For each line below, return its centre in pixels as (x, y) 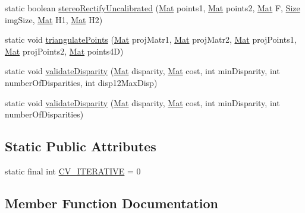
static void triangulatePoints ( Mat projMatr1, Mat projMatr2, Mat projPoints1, (151, 39)
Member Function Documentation (112, 203)
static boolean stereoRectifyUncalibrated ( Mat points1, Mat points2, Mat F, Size (152, 8)
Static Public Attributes (81, 146)
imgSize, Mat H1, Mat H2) (54, 19)
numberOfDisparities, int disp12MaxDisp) (81, 82)
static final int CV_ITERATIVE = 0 (73, 171)
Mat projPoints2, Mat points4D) (64, 51)
